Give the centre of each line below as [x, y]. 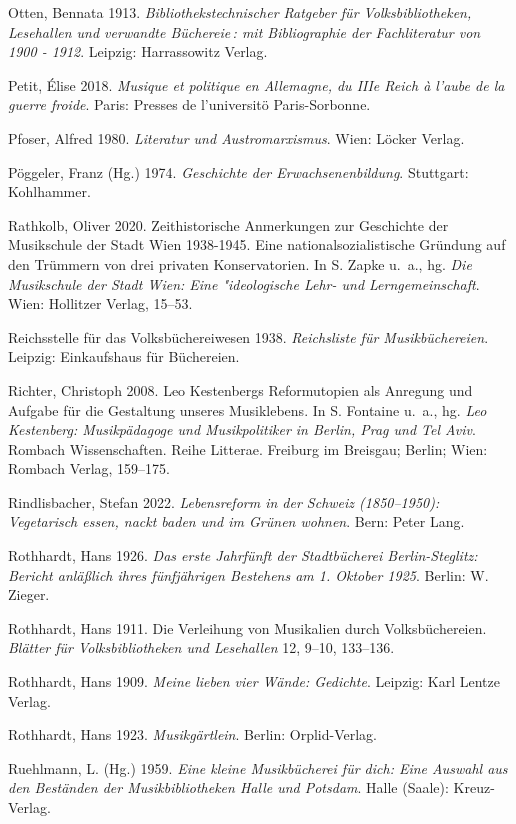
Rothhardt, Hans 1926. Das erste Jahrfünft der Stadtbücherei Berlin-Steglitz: [243, 555]
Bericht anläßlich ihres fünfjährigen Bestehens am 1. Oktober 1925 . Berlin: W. [248, 574]
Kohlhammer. [49, 191]
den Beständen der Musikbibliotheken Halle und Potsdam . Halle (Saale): [228, 787]
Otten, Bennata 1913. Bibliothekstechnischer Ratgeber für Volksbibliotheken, [240, 12]
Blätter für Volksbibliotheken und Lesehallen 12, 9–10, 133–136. [201, 647]
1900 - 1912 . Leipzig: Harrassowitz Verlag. [138, 51]
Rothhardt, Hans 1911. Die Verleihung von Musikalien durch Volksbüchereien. [247, 627]
